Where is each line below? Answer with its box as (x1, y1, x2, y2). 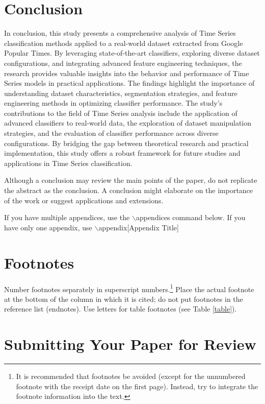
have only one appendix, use (4, 222, 92, 232)
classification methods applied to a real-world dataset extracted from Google (4, 37, 243, 48)
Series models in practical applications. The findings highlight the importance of (4, 78, 255, 88)
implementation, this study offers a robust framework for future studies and (4, 148, 241, 158)
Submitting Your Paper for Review (4, 334, 256, 354)
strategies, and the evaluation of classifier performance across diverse (4, 128, 219, 138)
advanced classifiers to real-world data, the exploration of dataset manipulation (4, 117, 252, 128)
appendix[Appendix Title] (98, 222, 179, 232)
